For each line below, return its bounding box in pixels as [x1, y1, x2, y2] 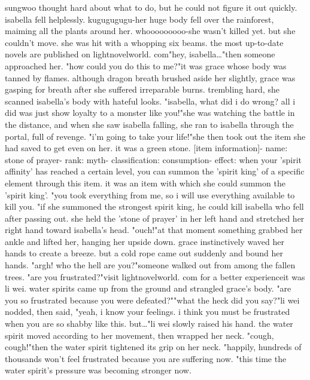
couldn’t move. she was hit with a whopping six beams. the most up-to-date [5, 36, 284, 48]
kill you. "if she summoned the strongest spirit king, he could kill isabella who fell [5, 200, 304, 213]
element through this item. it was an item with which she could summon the [5, 176, 285, 189]
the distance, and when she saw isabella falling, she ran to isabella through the [5, 118, 294, 130]
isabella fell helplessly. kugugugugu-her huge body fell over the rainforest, [5, 13, 274, 25]
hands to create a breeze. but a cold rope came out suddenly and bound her [5, 247, 284, 259]
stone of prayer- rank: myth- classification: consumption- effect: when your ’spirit [5, 153, 302, 166]
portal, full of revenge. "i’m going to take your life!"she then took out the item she [5, 130, 306, 142]
